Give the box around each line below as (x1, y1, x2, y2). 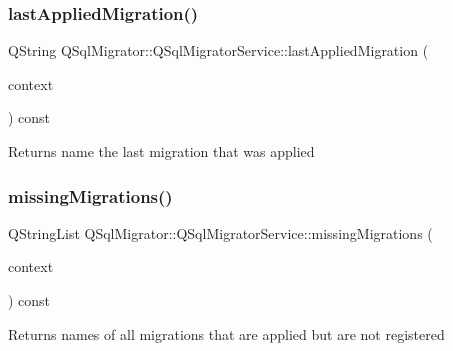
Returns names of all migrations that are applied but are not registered (8, 323, 445, 344)
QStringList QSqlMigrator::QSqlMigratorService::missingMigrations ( (8, 222, 433, 243)
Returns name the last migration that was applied (8, 141, 315, 161)
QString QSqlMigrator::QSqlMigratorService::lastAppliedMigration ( (8, 40, 429, 61)
